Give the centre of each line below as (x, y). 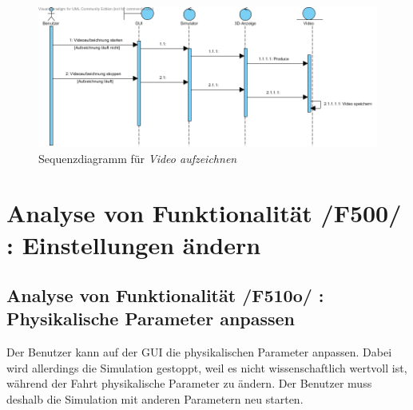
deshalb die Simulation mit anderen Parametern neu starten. (155, 399)
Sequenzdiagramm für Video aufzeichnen (138, 158)
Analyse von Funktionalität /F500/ (204, 213)
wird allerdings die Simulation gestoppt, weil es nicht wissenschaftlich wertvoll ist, (207, 367)
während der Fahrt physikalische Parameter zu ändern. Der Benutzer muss (189, 383)
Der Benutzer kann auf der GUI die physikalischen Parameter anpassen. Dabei (199, 352)
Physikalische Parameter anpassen (151, 318)
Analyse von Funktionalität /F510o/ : (165, 295)
